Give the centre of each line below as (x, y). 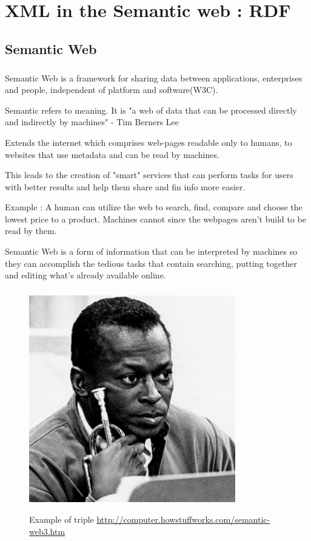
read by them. (31, 231)
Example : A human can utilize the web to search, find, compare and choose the (154, 207)
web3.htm (47, 531)
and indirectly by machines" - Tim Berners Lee (92, 122)
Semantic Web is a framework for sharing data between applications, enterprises (154, 78)
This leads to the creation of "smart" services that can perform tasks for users (149, 175)
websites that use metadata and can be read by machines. (112, 154)
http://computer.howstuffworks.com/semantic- (183, 519)
